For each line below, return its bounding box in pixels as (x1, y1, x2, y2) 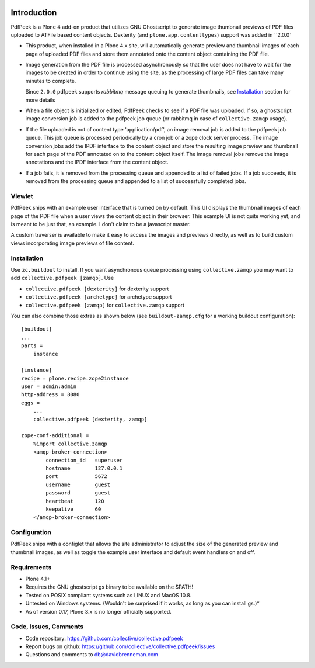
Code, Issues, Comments (10, 622, 84, 631)
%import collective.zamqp (33, 440, 108, 447)
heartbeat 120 (45, 497, 104, 504)
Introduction (10, 8, 57, 18)
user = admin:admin (21, 383, 77, 390)
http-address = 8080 (21, 392, 80, 398)
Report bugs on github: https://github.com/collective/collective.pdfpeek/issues (25, 643, 215, 650)
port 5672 (45, 473, 108, 480)
